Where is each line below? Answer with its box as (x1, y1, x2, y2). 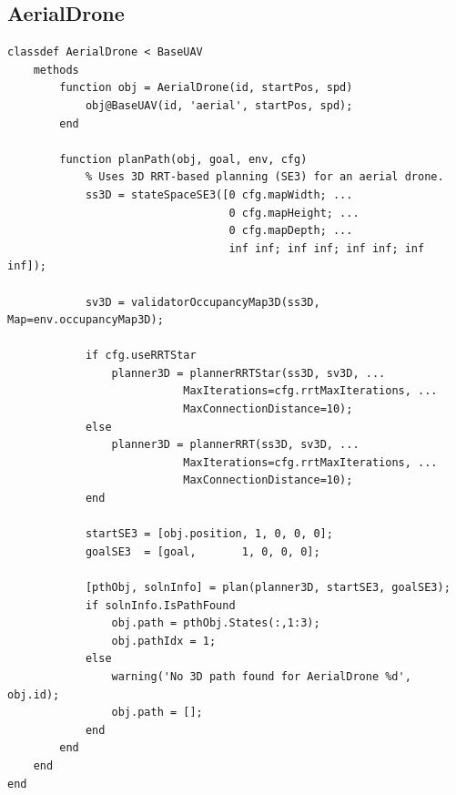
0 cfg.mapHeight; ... (228, 206, 360, 219)
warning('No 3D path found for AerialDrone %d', (111, 669, 411, 683)
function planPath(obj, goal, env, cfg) (59, 152, 308, 166)
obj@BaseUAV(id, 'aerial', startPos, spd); (85, 98, 353, 112)
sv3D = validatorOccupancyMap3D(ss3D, (85, 295, 320, 309)
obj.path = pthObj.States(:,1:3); (111, 617, 320, 630)
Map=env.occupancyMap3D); (7, 313, 164, 327)
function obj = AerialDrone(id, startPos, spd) (59, 81, 353, 95)
